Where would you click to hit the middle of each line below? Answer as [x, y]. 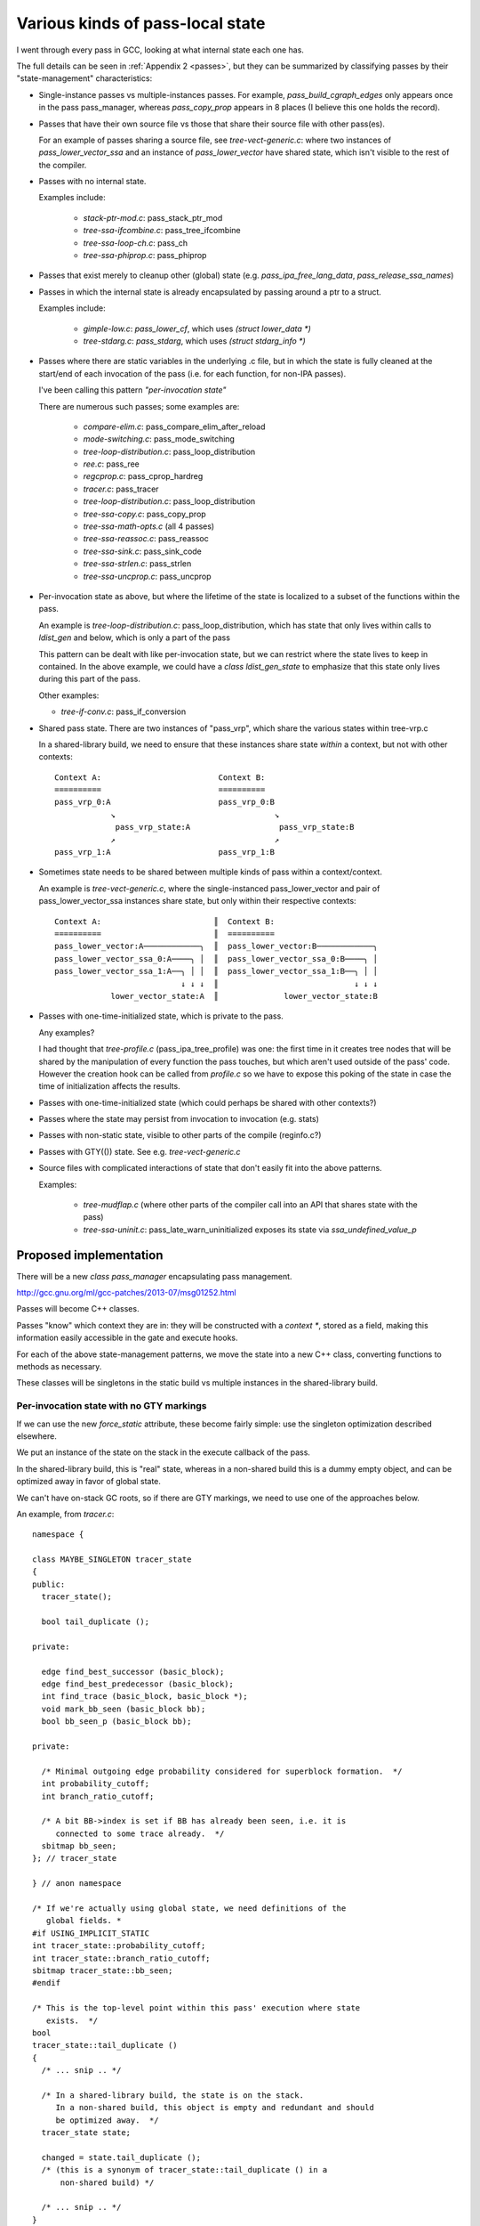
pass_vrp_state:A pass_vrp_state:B [235, 827]
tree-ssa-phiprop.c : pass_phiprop [145, 256]
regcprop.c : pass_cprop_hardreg [143, 476]
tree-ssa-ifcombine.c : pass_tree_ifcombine [162, 231]
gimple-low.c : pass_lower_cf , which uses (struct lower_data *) [197, 329]
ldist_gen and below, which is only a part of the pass [135, 638]
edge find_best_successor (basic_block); [133, 1671]
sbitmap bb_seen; [79, 1846]
